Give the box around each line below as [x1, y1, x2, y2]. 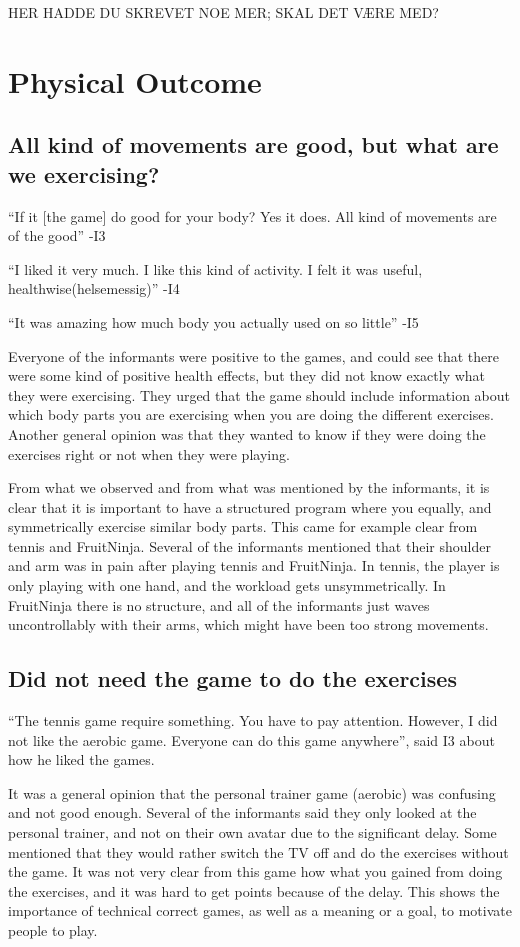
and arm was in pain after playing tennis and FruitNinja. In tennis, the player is [8, 555, 500, 576]
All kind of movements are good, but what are [8, 129, 499, 160]
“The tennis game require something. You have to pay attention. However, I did [8, 710, 498, 731]
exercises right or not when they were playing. [8, 443, 290, 464]
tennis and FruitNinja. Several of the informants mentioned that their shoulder [8, 535, 491, 556]
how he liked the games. [8, 749, 155, 770]
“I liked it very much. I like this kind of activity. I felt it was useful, [8, 258, 423, 279]
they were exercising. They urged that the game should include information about [8, 384, 510, 405]
